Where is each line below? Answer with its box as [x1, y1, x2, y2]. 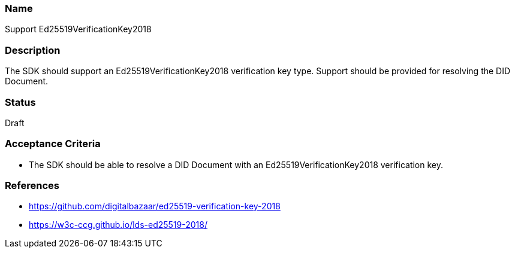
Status [5, 96, 36, 108]
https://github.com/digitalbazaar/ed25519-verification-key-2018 [29, 201, 281, 212]
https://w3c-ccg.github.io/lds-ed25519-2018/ [29, 220, 208, 230]
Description [5, 44, 61, 56]
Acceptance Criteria [5, 138, 101, 150]
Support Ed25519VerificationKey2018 [5, 24, 152, 35]
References [5, 179, 59, 191]
